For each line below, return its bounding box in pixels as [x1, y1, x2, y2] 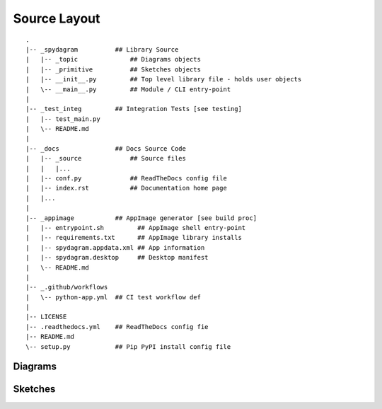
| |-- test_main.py [25, 115, 100, 123]
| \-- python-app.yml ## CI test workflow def [25, 293, 202, 301]
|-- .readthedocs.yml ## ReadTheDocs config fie [25, 323, 209, 330]
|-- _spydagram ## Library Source [25, 45, 179, 53]
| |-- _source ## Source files [25, 154, 187, 163]
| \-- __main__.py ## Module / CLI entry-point [25, 85, 231, 93]
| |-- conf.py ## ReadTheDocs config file [25, 174, 228, 183]
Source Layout [13, 11, 100, 26]
